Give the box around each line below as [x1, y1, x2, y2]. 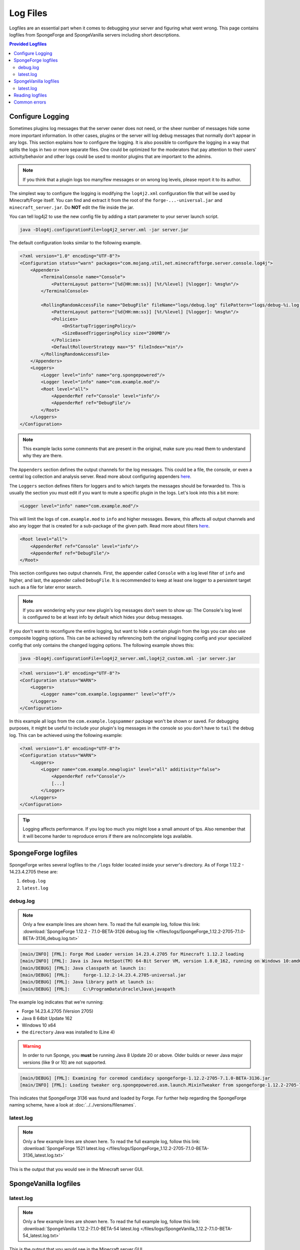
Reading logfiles [13, 92, 47, 98]
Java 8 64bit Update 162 [21, 1015, 72, 1021]
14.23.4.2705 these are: [9, 869, 58, 874]
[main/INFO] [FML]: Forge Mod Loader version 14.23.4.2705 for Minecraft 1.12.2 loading [19, 951, 244, 957]
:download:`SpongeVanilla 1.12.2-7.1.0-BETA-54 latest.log [22, 1225, 139, 1231]
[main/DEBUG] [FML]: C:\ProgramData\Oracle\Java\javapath [19, 986, 175, 992]
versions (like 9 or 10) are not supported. [22, 1059, 107, 1065]
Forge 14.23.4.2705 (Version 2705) [21, 1008, 93, 1014]
